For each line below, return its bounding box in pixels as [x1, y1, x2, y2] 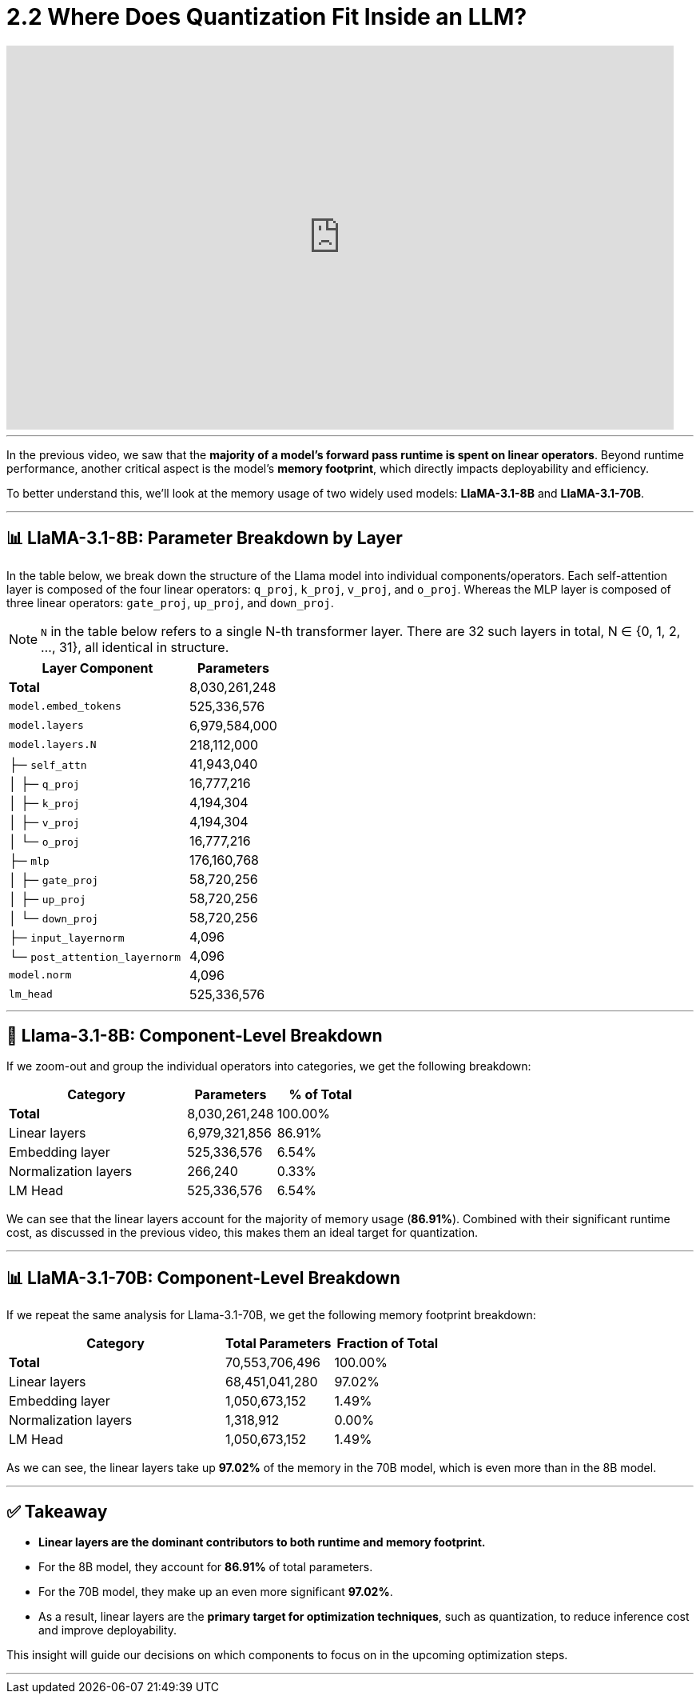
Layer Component [42, 659, 153, 676]
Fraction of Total [336, 1335, 438, 1352]
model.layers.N [9, 738, 97, 751]
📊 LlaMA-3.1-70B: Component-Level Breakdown [6, 1267, 400, 1288]
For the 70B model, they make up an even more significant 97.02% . [38, 1585, 393, 1599]
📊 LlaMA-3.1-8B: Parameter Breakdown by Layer [6, 528, 403, 549]
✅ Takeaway [6, 1501, 108, 1522]
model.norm [9, 969, 72, 982]
